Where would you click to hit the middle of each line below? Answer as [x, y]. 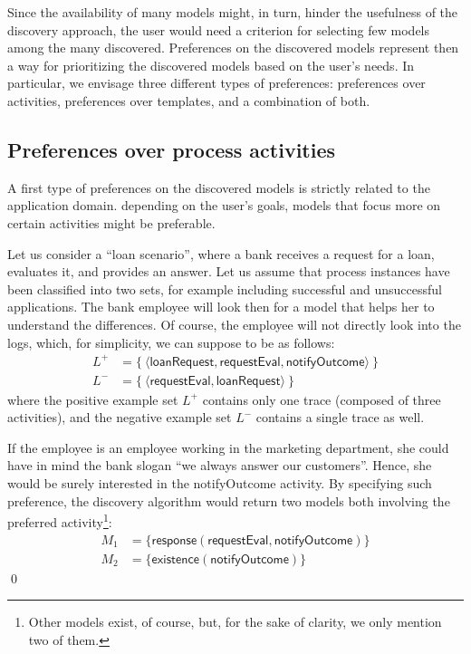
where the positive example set [93, 399]
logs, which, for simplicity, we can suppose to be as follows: [171, 342]
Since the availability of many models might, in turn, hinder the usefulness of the [233, 12]
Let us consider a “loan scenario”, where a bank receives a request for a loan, [221, 253]
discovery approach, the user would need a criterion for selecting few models [219, 29]
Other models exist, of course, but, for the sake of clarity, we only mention [235, 622]
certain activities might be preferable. [111, 222]
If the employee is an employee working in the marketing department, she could [228, 447]
